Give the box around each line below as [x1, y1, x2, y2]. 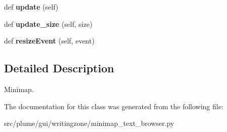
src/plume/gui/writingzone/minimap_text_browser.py [4, 118, 175, 128]
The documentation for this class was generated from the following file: [4, 101, 223, 111]
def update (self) [4, 2, 59, 12]
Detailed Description [4, 60, 115, 76]
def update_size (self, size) [4, 18, 93, 29]
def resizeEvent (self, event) [4, 35, 95, 46]
